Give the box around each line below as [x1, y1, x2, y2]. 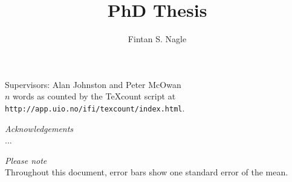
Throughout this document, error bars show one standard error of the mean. [5, 166, 288, 178]
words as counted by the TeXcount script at [13, 90, 176, 102]
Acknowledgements [5, 122, 74, 134]
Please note [5, 154, 47, 166]
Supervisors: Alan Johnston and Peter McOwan [5, 78, 181, 90]
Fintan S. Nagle [128, 33, 187, 45]
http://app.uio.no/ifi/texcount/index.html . [5, 101, 185, 114]
